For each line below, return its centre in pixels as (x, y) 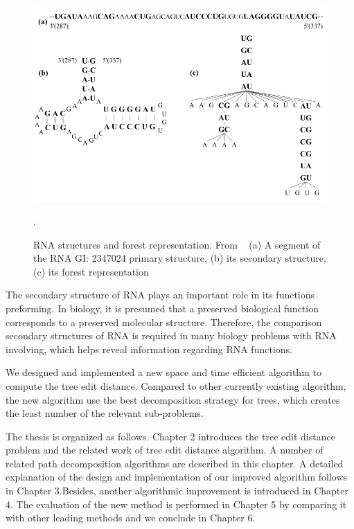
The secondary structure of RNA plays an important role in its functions (160, 295)
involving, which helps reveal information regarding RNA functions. (149, 349)
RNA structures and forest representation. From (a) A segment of (177, 244)
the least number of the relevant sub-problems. (105, 413)
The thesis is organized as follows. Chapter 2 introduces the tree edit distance (170, 436)
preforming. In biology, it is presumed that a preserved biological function (162, 308)
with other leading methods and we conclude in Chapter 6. (131, 518)
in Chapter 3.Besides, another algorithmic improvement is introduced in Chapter (177, 491)
